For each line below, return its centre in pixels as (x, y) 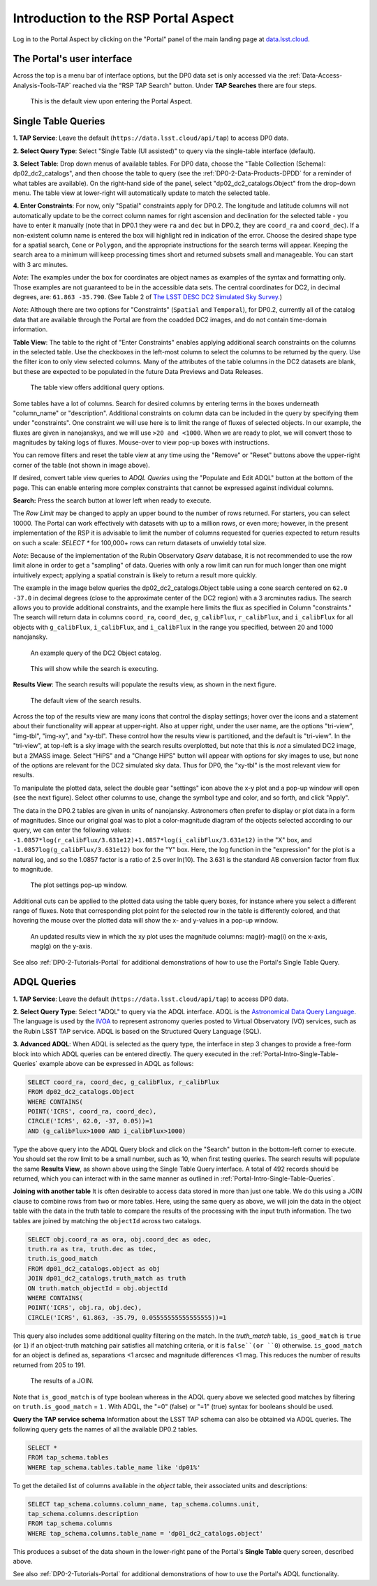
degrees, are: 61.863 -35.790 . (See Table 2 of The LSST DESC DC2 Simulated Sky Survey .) (148, 297)
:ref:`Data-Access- (316, 75)
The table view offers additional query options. (97, 387)
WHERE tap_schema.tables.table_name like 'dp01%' (114, 1467)
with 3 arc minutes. (40, 264)
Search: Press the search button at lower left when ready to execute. (112, 500)
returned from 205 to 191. (49, 1365)
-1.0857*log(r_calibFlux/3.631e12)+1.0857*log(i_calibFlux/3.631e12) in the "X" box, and (162, 839)
